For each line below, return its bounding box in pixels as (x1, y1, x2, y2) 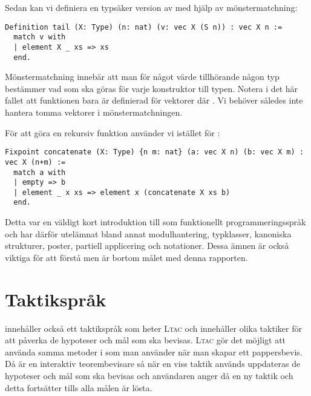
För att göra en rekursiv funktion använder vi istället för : (5, 126, 220, 139)
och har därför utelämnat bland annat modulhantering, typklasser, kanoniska (5, 227, 292, 240)
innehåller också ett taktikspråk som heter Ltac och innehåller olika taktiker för (5, 322, 302, 334)
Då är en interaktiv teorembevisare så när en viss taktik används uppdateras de (5, 357, 301, 370)
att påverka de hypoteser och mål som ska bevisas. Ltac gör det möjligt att (5, 334, 286, 346)
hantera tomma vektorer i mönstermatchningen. (5, 106, 183, 118)
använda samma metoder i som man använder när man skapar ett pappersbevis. (5, 345, 303, 358)
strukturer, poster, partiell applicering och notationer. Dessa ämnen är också (5, 239, 289, 252)
